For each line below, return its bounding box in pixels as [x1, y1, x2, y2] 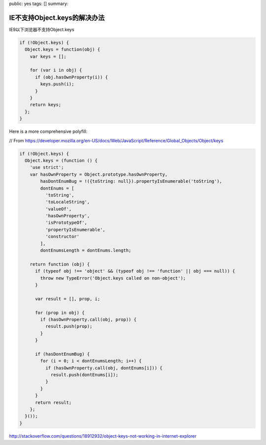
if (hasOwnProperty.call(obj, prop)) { [40, 317, 136, 322]
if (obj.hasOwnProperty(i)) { [35, 74, 108, 80]
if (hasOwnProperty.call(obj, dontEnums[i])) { [45, 365, 163, 370]
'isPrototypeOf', [45, 220, 87, 226]
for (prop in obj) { [35, 310, 85, 316]
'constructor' [45, 234, 80, 240]
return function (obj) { [30, 261, 90, 267]
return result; [35, 400, 72, 405]
